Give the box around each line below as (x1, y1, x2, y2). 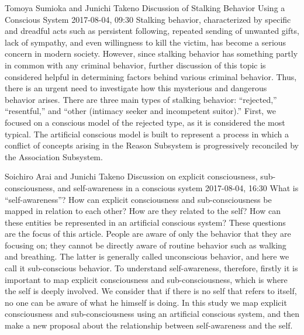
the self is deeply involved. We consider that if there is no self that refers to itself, (5, 285, 297, 297)
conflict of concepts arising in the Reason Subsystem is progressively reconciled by (5, 139, 299, 151)
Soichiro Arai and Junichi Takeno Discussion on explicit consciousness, (5, 170, 258, 182)
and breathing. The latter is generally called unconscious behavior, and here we (5, 250, 289, 263)
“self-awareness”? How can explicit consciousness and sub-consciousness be (5, 193, 272, 205)
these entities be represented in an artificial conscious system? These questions (5, 216, 286, 228)
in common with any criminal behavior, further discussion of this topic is (5, 58, 266, 71)
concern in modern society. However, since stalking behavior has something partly (5, 47, 298, 60)
